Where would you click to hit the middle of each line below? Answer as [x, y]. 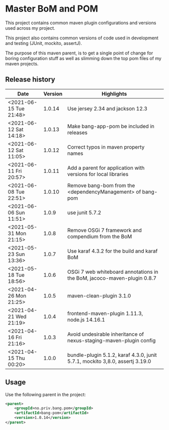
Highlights [114, 94]
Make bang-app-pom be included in [111, 126]
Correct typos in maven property [106, 147]
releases [77, 133]
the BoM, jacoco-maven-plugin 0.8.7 [112, 278]
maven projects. [22, 64]
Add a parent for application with [106, 168]
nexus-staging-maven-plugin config [111, 340]
